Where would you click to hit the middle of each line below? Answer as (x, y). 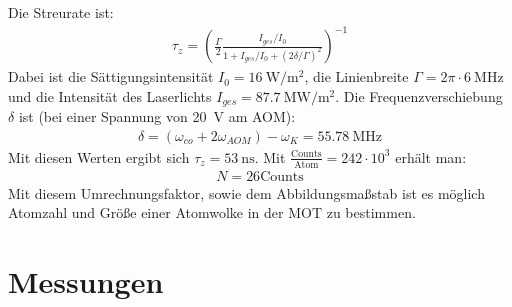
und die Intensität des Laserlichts (110, 95)
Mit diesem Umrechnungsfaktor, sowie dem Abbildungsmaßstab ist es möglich (246, 192)
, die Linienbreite (356, 76)
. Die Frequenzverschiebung (419, 95)
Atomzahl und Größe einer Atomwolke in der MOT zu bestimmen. (212, 212)
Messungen (86, 281)
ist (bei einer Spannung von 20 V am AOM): (157, 116)
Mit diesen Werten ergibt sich (99, 156)
